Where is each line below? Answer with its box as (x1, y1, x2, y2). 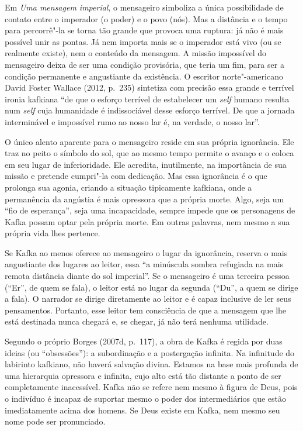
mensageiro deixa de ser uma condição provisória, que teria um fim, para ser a (5, 58, 284, 70)
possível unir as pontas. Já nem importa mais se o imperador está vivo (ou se (5, 35, 281, 47)
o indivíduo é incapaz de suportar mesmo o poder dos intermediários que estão (5, 392, 287, 404)
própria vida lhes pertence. (5, 227, 100, 239)
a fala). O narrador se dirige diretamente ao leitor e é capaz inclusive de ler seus (5, 292, 291, 305)
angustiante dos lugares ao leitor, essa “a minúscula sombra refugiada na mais (5, 258, 284, 270)
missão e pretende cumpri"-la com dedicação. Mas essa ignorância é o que (5, 170, 267, 182)
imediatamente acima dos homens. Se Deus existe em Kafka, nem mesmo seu (5, 404, 280, 416)
